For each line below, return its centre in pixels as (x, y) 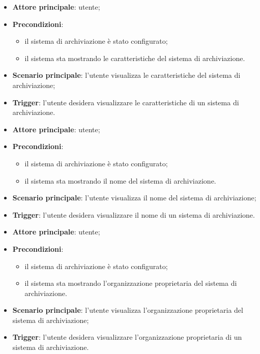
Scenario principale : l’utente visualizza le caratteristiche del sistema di (126, 75)
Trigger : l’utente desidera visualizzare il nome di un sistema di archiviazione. (134, 214)
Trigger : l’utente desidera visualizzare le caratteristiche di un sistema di (126, 102)
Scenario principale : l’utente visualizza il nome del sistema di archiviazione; (134, 198)
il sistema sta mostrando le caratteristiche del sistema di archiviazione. (135, 58)
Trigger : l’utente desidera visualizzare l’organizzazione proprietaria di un (127, 337)
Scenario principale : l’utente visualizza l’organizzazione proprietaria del (128, 310)
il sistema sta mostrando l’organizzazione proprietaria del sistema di (131, 283)
